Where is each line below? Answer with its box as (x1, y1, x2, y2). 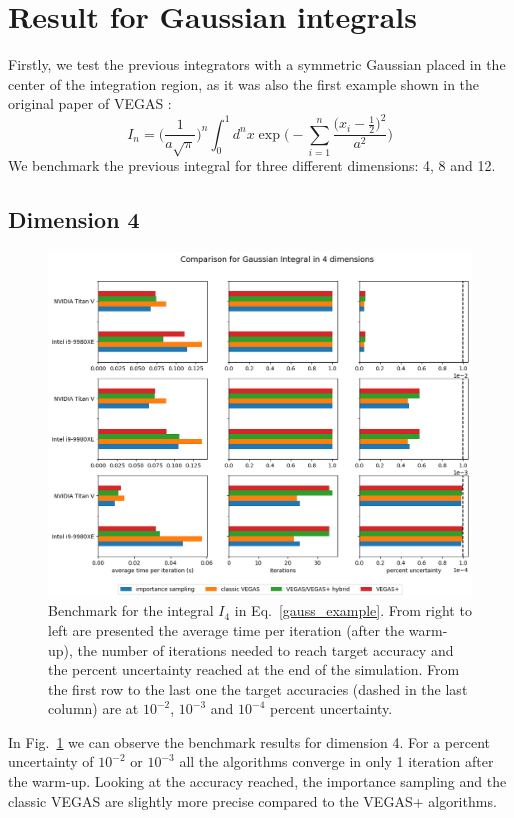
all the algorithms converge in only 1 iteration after (179, 751, 494, 772)
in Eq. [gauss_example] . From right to (234, 600, 472, 621)
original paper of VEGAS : (8, 93, 172, 114)
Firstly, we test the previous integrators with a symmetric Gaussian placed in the (8, 54, 506, 75)
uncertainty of (8, 751, 94, 772)
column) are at (48, 698, 139, 719)
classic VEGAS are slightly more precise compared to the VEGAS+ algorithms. (8, 790, 497, 811)
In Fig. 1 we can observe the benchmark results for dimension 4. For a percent (8, 731, 490, 752)
